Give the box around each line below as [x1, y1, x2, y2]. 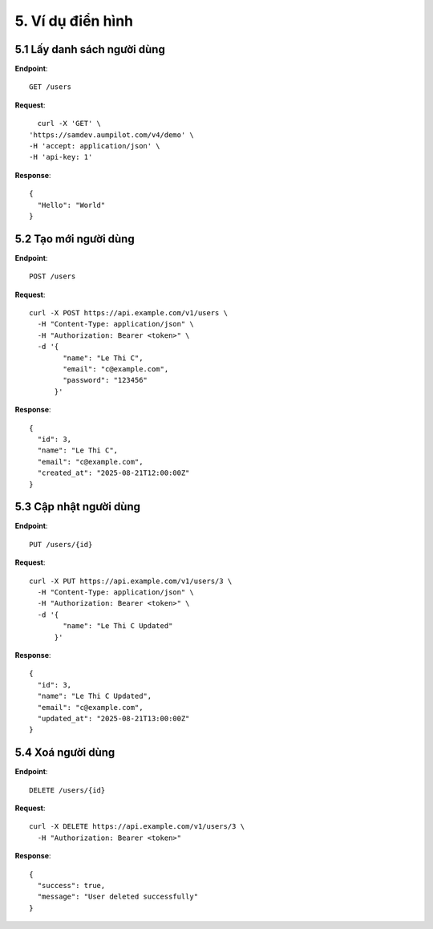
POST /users [29, 272, 76, 281]
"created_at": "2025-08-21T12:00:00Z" [37, 469, 190, 477]
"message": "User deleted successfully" [37, 892, 199, 902]
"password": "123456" [63, 375, 148, 385]
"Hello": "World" [37, 201, 106, 209]
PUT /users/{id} [29, 540, 93, 549]
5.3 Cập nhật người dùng [14, 500, 140, 513]
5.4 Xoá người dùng [14, 746, 115, 760]
